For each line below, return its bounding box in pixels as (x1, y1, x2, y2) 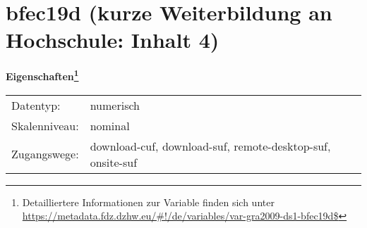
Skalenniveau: (11, 117, 79, 134)
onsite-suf (90, 153, 138, 170)
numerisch (90, 96, 140, 113)
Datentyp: (11, 96, 61, 113)
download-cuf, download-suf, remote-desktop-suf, (90, 137, 331, 154)
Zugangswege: (11, 146, 79, 163)
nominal (90, 117, 130, 134)
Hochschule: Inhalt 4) (6, 25, 219, 54)
